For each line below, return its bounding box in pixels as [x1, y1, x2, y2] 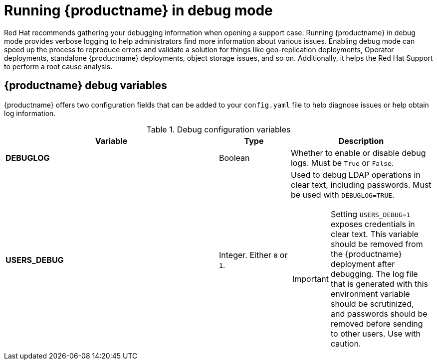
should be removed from [330, 239, 423, 249]
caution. [330, 338, 361, 349]
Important [292, 273, 329, 284]
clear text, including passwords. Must [290, 179, 432, 190]
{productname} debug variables [4, 79, 167, 92]
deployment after [330, 258, 395, 269]
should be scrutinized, [330, 298, 414, 309]
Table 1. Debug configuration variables [146, 124, 291, 134]
